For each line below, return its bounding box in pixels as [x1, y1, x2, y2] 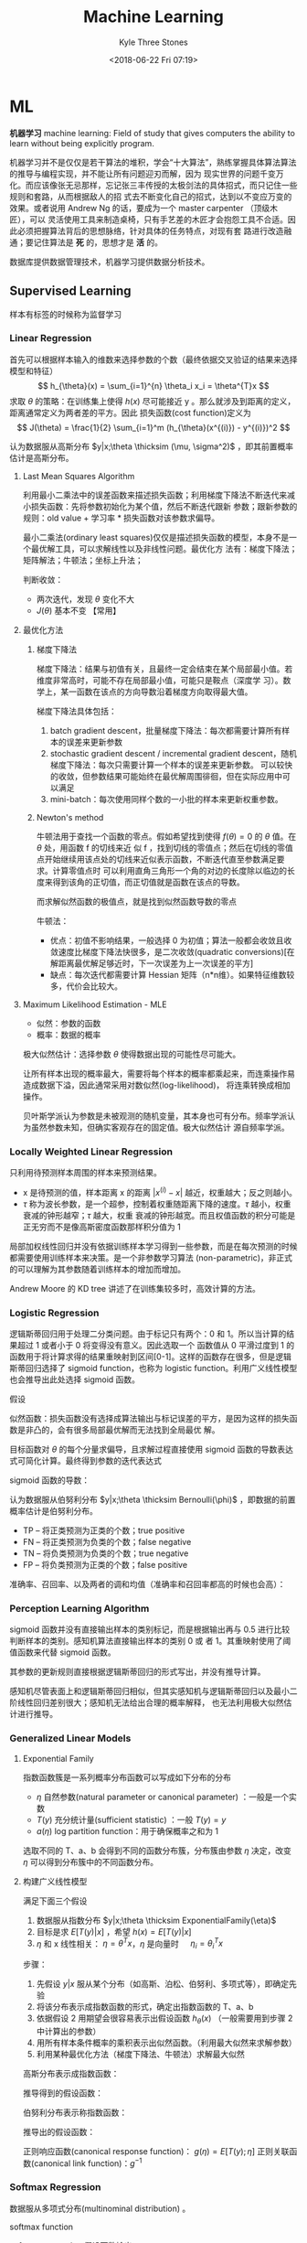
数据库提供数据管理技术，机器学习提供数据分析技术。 [9, 256, 210, 267]
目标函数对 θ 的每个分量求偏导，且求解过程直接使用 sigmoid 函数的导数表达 [9, 1443, 294, 1455]
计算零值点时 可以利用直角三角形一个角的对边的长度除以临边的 [52, 864, 288, 875]
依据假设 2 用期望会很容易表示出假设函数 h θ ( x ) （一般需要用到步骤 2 [36, 2012, 293, 2025]
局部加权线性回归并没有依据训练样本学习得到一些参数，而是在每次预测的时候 [9, 1240, 298, 1251]
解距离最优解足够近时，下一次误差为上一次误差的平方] [49, 958, 254, 969]
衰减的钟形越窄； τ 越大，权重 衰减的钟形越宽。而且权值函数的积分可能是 [22, 1209, 296, 1220]
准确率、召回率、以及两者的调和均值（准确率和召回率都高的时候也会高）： [9, 1579, 286, 1590]
